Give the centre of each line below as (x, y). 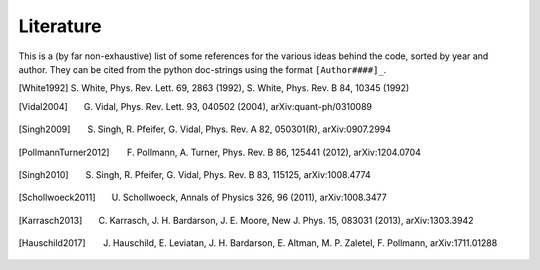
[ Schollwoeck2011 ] (57, 197)
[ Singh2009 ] (44, 129)
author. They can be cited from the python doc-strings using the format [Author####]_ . (202, 69)
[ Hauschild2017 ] (52, 243)
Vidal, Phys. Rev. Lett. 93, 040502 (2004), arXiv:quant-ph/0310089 (234, 106)
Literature (60, 26)
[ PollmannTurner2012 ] (64, 152)
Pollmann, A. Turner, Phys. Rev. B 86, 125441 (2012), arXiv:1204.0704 (279, 152)
